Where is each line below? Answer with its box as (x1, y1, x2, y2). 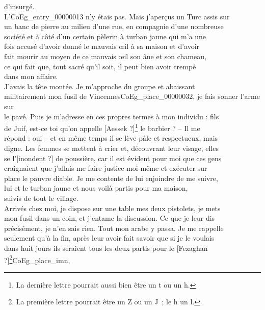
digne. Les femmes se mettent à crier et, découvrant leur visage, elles (4, 142, 219, 153)
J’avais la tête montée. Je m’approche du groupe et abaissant (4, 81, 195, 91)
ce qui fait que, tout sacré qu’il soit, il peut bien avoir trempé (4, 61, 196, 71)
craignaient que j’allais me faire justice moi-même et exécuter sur (4, 163, 207, 173)
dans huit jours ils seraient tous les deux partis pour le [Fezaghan (4, 242, 208, 253)
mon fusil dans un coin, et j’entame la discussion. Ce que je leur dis (4, 213, 215, 223)
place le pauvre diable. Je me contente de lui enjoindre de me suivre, (4, 172, 218, 183)
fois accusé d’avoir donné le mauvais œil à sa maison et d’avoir (4, 41, 200, 51)
